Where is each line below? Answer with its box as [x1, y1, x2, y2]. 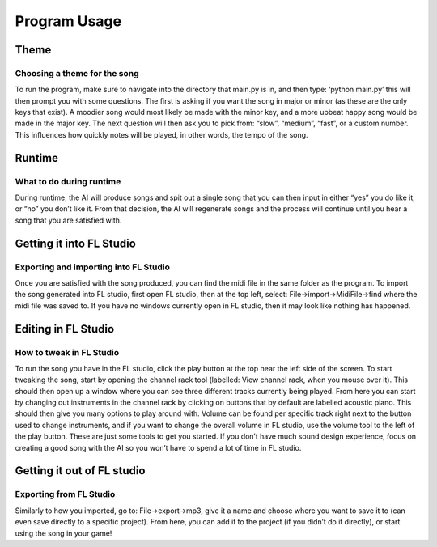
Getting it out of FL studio [15, 464, 146, 477]
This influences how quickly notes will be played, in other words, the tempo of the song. [15, 129, 308, 139]
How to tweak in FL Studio [15, 346, 120, 358]
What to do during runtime [15, 176, 121, 187]
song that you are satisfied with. [15, 215, 122, 225]
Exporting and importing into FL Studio [15, 261, 170, 273]
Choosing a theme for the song [15, 67, 139, 78]
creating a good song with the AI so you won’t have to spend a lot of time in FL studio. [15, 443, 302, 452]
